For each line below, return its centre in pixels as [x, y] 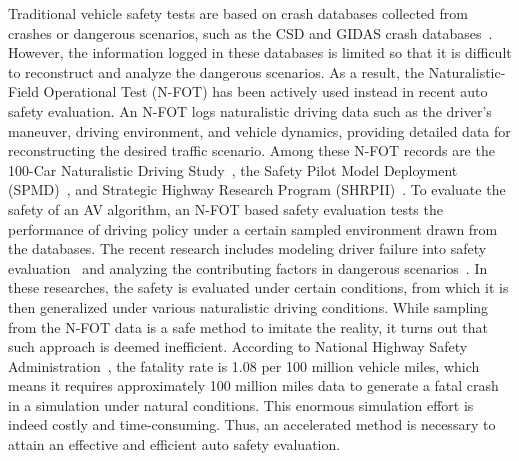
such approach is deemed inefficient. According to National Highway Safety [238, 346]
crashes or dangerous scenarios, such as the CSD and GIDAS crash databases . [250, 32]
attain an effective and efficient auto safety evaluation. [174, 444]
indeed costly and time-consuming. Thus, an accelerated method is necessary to [252, 424]
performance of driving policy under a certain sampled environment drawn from [253, 228]
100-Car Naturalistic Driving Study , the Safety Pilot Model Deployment [233, 169]
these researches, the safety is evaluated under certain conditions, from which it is [258, 287]
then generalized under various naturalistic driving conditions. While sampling [248, 306]
